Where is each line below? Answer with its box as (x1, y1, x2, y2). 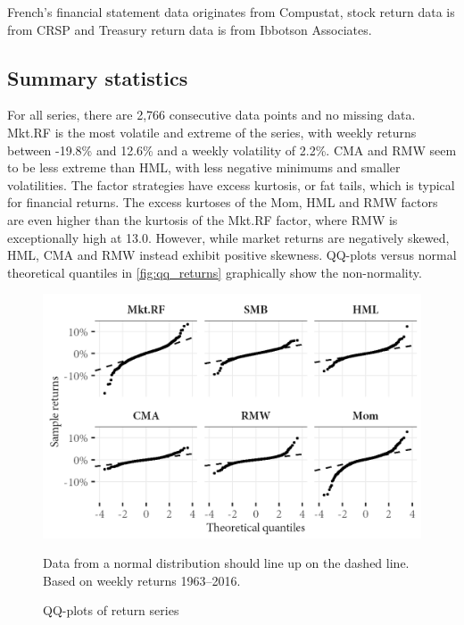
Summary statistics (7, 63, 188, 91)
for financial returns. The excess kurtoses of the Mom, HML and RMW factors (7, 193, 438, 212)
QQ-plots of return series (43, 601, 179, 620)
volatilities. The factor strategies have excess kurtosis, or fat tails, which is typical (7, 175, 455, 194)
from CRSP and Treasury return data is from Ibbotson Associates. (7, 20, 372, 38)
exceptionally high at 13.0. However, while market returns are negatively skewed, (7, 228, 450, 246)
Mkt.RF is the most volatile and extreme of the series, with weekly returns (7, 122, 417, 141)
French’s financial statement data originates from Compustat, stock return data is (7, 3, 455, 21)
